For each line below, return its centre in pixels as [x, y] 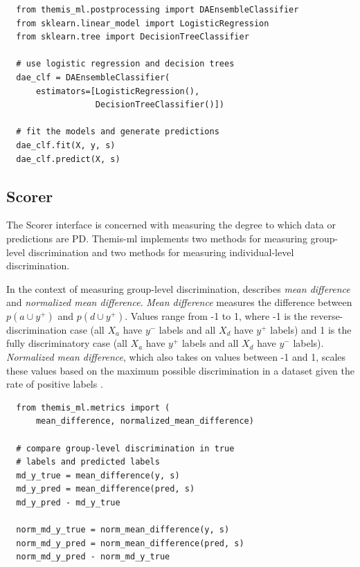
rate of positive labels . [55, 384]
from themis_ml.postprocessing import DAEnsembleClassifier [157, 10]
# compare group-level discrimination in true [125, 448]
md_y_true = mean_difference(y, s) [98, 475]
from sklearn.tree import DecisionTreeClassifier [133, 37]
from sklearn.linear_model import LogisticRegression [143, 23]
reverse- [327, 315]
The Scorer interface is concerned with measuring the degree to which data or [171, 225]
